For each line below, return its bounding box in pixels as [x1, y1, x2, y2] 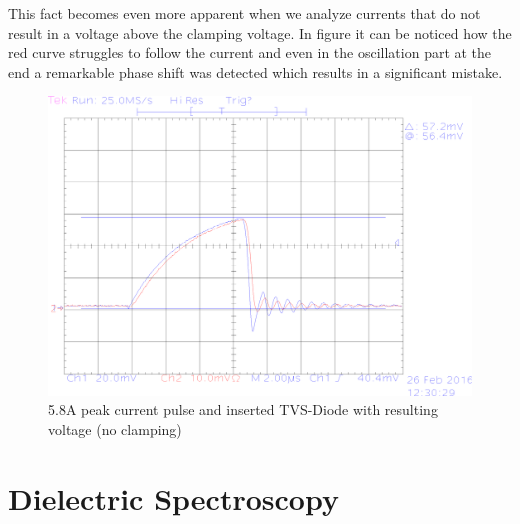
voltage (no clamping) [48, 418, 182, 439]
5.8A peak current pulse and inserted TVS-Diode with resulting [48, 399, 438, 420]
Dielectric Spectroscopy [8, 477, 339, 518]
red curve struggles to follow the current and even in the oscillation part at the [8, 42, 492, 63]
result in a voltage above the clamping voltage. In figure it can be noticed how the [8, 22, 512, 43]
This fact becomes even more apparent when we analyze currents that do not [8, 3, 481, 23]
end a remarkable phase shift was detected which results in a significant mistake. [8, 61, 503, 82]
